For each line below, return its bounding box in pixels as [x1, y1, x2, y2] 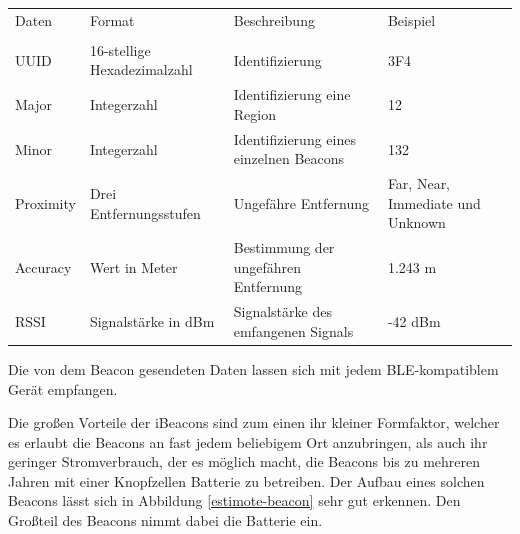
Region [233, 103, 276, 124]
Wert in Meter [89, 256, 178, 277]
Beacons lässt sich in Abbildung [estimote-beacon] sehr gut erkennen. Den [8, 490, 461, 511]
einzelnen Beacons [233, 148, 345, 169]
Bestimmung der [233, 237, 335, 258]
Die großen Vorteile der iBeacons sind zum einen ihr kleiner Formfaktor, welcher [8, 412, 500, 433]
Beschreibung [233, 9, 315, 30]
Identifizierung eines [233, 128, 356, 149]
